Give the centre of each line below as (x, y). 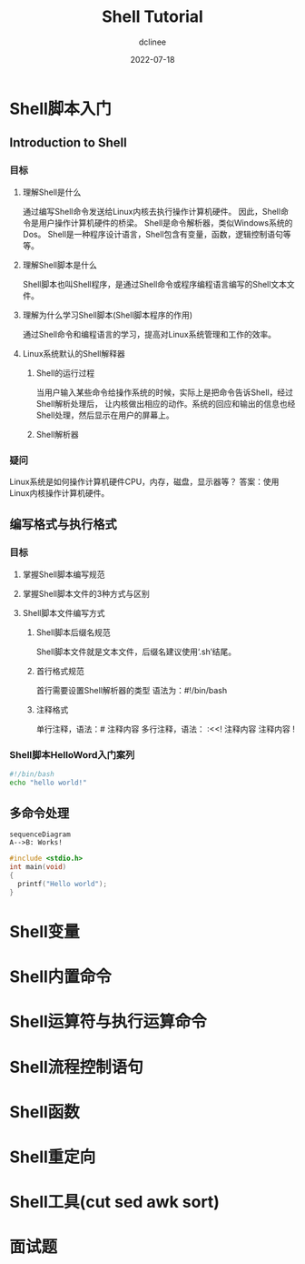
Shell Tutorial (152, 17)
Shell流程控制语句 (76, 1067)
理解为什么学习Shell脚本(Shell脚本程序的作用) (108, 315)
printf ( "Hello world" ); (62, 885)
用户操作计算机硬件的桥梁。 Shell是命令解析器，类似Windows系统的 (166, 222)
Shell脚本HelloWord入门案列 (72, 754)
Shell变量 (44, 932)
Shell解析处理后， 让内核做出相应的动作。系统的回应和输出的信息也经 (166, 403)
